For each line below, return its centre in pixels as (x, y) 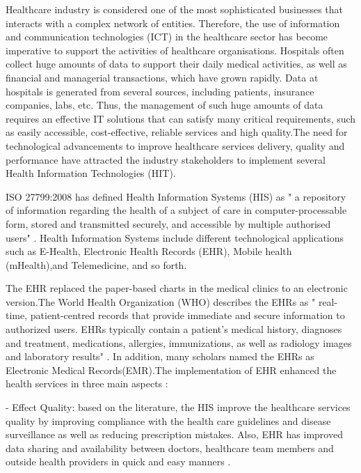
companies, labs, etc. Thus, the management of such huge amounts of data (165, 105)
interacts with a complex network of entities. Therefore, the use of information (173, 23)
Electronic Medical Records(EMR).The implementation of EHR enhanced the (171, 370)
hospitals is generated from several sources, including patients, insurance (160, 91)
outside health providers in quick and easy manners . (118, 462)
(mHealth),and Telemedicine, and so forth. (96, 264)
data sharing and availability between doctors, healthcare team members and (170, 448)
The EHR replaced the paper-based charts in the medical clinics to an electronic (177, 288)
